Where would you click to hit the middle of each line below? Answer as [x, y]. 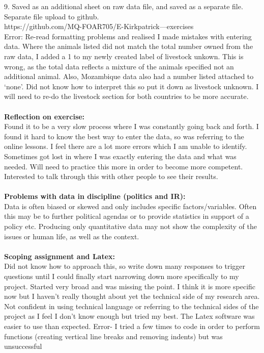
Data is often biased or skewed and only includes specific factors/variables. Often [130, 206]
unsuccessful [23, 346]
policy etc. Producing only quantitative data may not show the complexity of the [130, 226]
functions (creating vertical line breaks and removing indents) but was [113, 336]
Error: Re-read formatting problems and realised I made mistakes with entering [128, 36]
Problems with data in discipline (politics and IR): [95, 196]
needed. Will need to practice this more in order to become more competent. [124, 166]
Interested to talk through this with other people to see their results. [111, 176]
